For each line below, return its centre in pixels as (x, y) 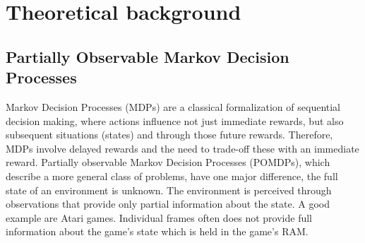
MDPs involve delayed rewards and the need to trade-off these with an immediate (182, 148)
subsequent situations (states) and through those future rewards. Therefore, (169, 135)
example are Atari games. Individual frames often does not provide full (159, 217)
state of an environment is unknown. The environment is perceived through (169, 190)
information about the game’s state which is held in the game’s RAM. (157, 231)
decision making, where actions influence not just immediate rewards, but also (175, 120)
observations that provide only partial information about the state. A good (168, 204)
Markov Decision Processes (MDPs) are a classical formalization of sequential (173, 106)
